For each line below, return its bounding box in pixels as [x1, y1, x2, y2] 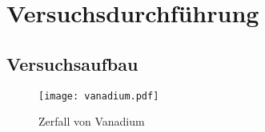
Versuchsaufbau [6, 51, 139, 76]
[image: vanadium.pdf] [38, 90, 159, 102]
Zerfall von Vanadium [38, 113, 145, 130]
